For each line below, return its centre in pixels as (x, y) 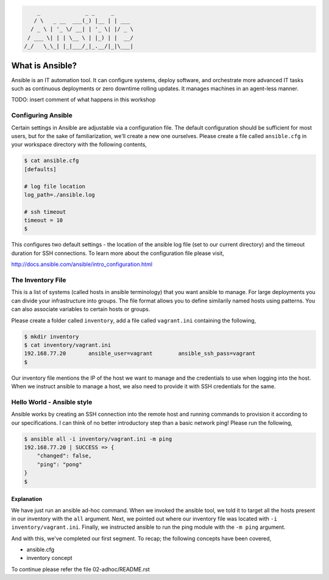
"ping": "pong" (59, 464)
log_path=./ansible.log (60, 194)
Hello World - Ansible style (52, 402)
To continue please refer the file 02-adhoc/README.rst (81, 569)
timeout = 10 (44, 220)
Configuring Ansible (42, 116)
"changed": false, (64, 456)
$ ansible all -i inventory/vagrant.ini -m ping (98, 439)
